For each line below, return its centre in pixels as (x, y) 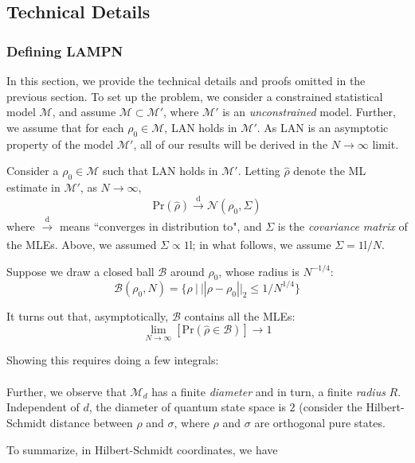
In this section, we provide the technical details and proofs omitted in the (186, 80)
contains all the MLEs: (240, 315)
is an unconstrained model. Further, (309, 112)
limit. (386, 144)
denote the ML (330, 171)
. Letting (259, 171)
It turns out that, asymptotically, (88, 315)
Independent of (43, 407)
